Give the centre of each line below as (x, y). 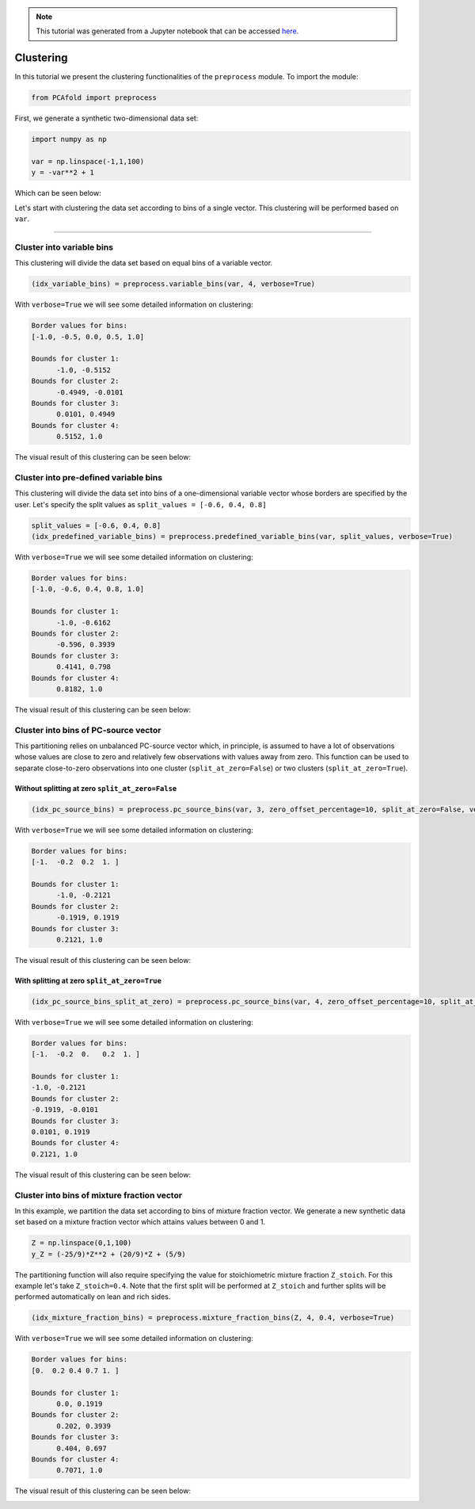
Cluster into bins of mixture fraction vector (98, 1195)
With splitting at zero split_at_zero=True (88, 980)
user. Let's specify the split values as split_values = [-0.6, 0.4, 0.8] (141, 504)
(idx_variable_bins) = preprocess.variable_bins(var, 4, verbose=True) (173, 284)
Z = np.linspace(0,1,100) (82, 1243)
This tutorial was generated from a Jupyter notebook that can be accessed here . (167, 31)
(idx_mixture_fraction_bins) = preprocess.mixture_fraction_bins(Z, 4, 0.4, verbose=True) (213, 1318)
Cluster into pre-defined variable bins (88, 477)
